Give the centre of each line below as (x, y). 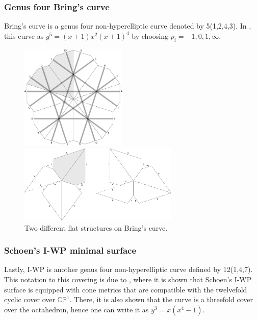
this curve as (24, 35)
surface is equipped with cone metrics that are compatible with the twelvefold (126, 289)
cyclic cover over (30, 299)
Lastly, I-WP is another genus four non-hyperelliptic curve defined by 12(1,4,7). (128, 269)
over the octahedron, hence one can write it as (76, 309)
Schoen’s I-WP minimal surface (70, 250)
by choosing (150, 35)
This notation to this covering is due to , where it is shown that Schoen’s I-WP (128, 279)
